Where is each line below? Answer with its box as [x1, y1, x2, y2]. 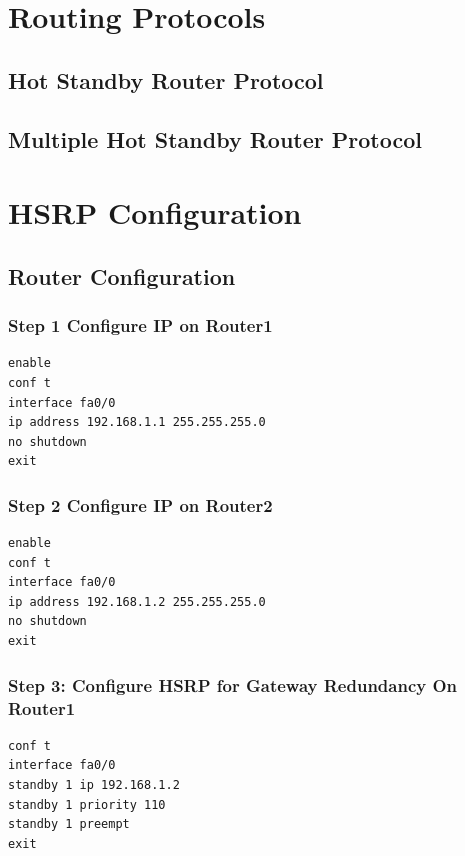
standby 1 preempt [8, 817, 130, 832]
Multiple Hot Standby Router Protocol [8, 123, 422, 154]
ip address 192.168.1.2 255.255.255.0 [8, 594, 266, 609]
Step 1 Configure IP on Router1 [8, 313, 273, 338]
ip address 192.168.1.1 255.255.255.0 [8, 415, 266, 430]
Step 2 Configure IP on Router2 [8, 492, 273, 517]
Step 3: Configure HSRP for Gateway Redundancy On [8, 672, 458, 697]
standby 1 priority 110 [8, 797, 166, 812]
